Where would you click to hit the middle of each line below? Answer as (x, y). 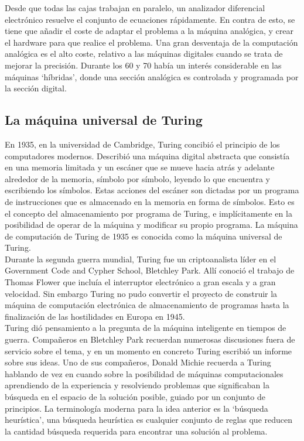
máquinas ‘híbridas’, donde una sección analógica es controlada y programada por (152, 76)
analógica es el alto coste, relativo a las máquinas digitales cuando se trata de (144, 54)
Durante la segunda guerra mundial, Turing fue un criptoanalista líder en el (141, 259)
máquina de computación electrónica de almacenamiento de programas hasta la (147, 305)
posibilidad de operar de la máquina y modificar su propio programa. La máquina (151, 225)
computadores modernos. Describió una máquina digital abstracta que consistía (147, 155)
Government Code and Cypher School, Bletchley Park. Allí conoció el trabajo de (150, 270)
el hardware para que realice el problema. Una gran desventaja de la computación (151, 42)
